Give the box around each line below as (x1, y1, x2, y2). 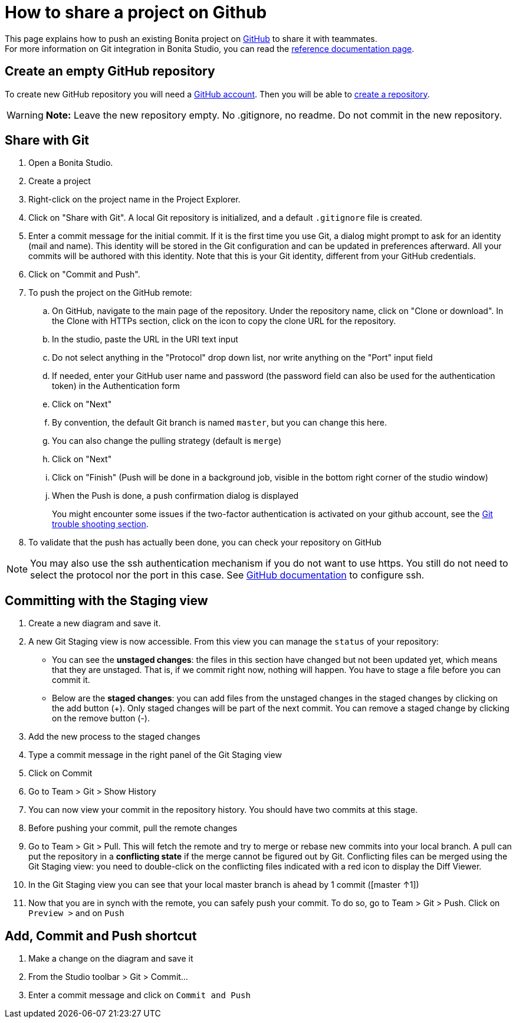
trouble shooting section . (52, 519, 149, 530)
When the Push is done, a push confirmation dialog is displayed (52, 491, 299, 501)
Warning (6, 109, 44, 121)
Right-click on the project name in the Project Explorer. (28, 194, 241, 205)
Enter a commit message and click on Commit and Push (28, 990, 251, 1001)
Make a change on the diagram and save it (28, 953, 193, 964)
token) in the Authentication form (52, 381, 180, 391)
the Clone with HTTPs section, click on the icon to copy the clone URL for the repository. (52, 316, 396, 326)
